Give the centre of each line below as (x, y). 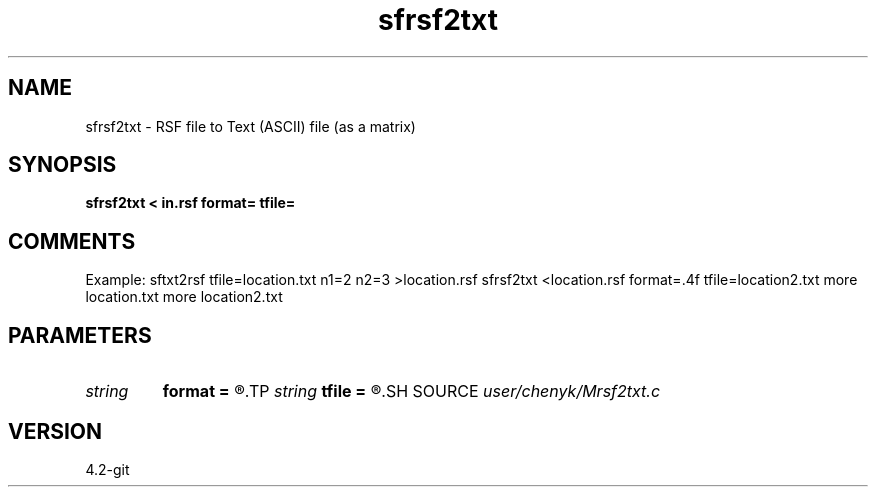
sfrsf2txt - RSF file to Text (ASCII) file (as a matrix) (250, 126)
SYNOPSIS (62, 165)
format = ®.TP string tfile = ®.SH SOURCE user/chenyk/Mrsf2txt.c (411, 391)
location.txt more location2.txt (184, 297)
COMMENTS (72, 241)
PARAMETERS (80, 335)
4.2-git (107, 469)
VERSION (55, 431)
